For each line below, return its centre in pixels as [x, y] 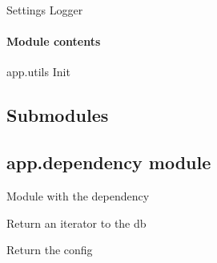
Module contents [54, 41]
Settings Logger [45, 10]
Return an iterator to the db [76, 223]
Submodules [58, 115]
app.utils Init [38, 72]
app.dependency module [109, 162]
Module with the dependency [78, 195]
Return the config [50, 250]
